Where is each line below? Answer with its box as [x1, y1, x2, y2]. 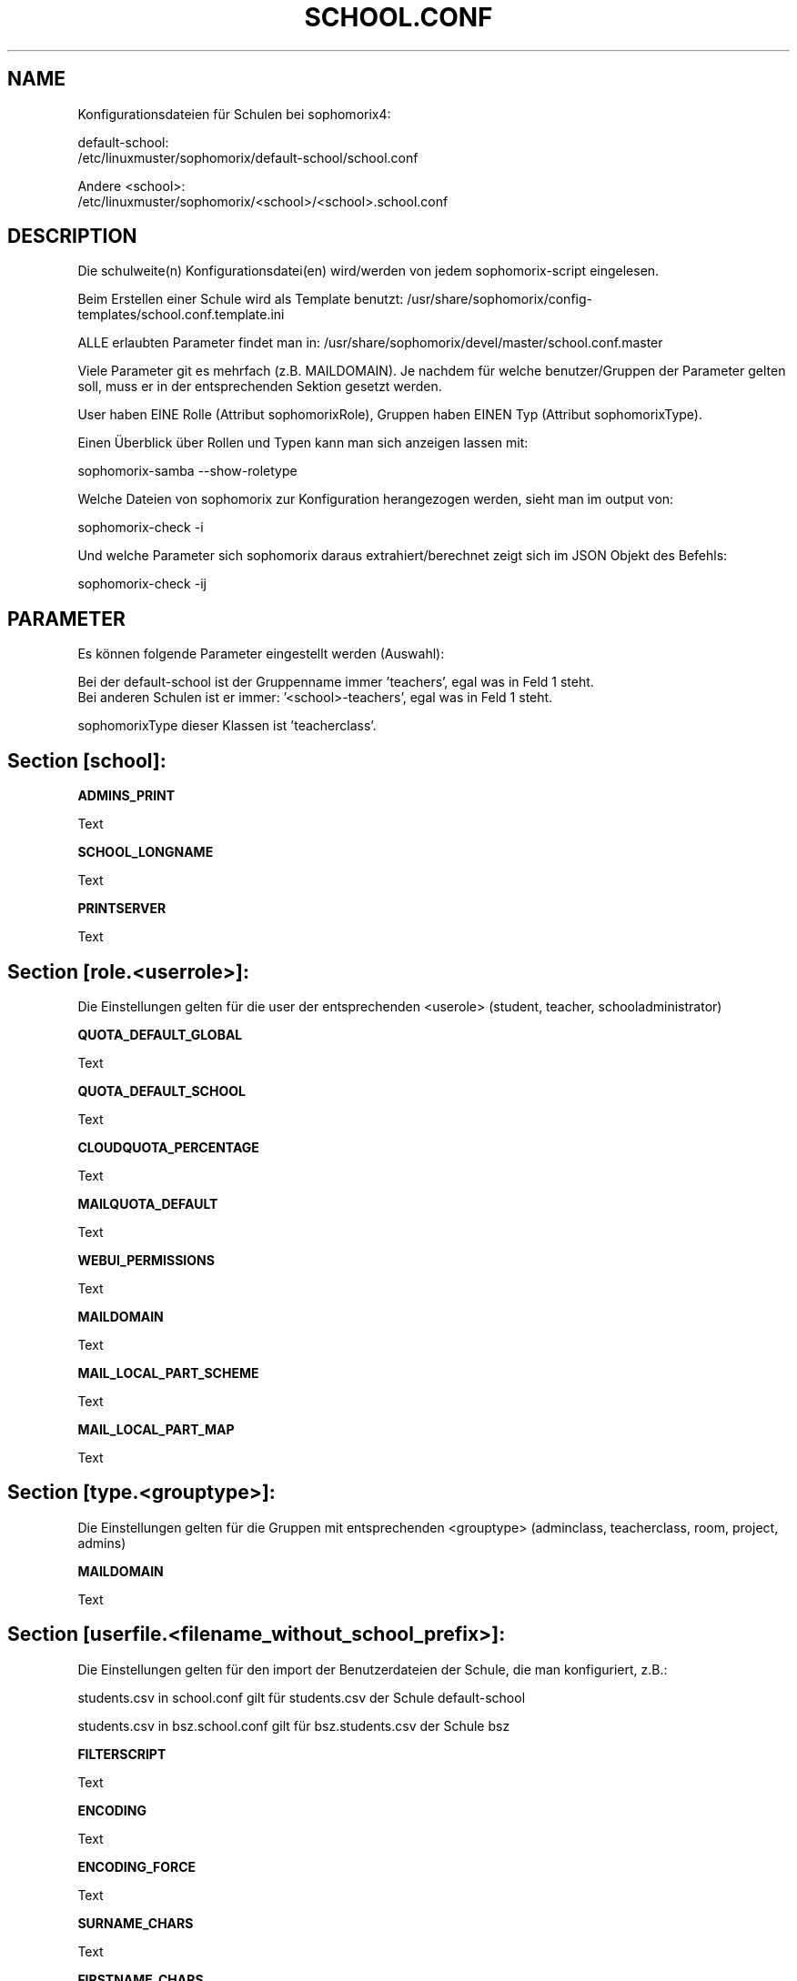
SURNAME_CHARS [77, 1915, 194, 1931]
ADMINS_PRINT [77, 788, 176, 804]
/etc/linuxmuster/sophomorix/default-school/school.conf [77, 149, 419, 166]
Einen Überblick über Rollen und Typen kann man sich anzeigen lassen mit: [77, 435, 529, 451]
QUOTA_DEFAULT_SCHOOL [77, 1082, 246, 1099]
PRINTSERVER [77, 900, 166, 917]
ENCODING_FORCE [77, 1858, 197, 1875]
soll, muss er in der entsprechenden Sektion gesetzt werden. [77, 378, 442, 395]
